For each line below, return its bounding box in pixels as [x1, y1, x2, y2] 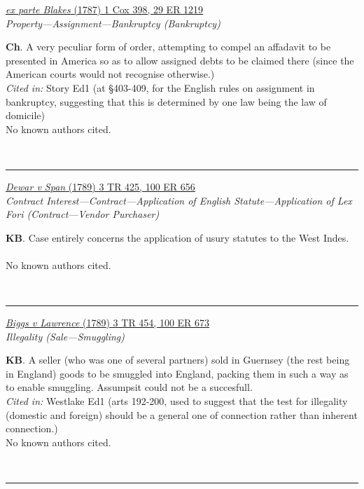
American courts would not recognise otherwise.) [6, 67, 215, 81]
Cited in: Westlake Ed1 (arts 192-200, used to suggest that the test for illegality [6, 394, 348, 408]
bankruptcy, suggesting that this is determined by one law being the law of [6, 94, 327, 109]
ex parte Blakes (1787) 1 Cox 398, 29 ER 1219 [6, 2, 204, 16]
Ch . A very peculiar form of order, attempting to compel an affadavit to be [6, 39, 331, 54]
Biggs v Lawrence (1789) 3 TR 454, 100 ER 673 [6, 315, 210, 330]
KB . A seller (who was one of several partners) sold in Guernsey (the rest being [6, 352, 350, 367]
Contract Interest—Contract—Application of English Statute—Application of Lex [6, 193, 352, 207]
